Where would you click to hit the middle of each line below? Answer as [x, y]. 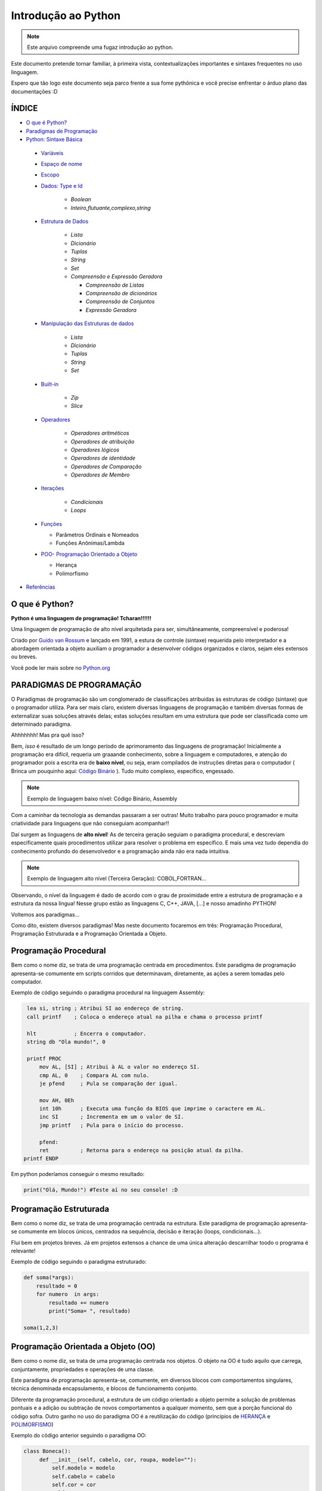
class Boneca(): [47, 1451]
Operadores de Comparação [106, 466]
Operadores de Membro [100, 475]
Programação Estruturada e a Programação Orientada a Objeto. [89, 934]
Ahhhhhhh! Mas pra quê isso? [48, 735]
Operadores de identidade [103, 458]
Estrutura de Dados [65, 221]
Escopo [50, 175]
